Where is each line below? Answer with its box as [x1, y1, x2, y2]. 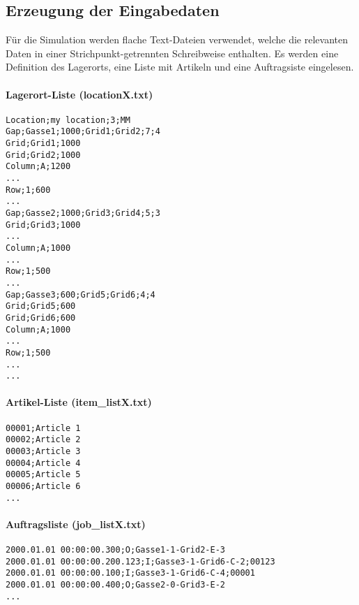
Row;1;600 [6, 184, 51, 195]
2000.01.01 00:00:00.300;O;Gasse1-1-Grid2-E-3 [6, 545, 225, 555]
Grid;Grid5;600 [6, 301, 76, 312]
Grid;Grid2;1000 [6, 150, 81, 160]
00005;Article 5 [6, 469, 81, 480]
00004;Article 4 [6, 458, 81, 468]
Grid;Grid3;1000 [6, 219, 81, 230]
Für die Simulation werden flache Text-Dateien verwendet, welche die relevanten [6, 32, 348, 47]
